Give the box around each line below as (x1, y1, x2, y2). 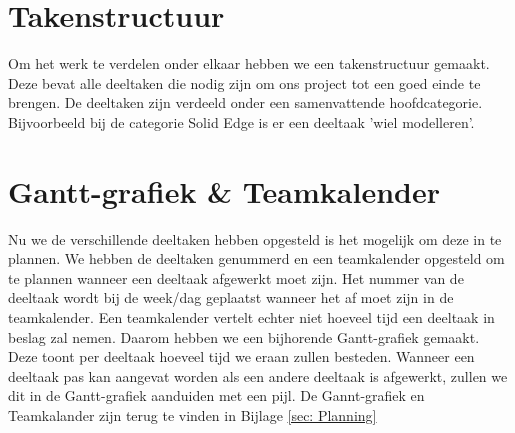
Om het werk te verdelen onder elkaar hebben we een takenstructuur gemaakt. (8, 53, 490, 74)
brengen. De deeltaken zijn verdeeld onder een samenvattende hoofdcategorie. (8, 92, 483, 113)
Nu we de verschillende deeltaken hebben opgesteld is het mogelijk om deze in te (8, 228, 502, 249)
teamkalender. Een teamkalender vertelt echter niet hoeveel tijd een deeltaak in (8, 307, 495, 327)
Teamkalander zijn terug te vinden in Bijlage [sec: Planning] (8, 404, 377, 425)
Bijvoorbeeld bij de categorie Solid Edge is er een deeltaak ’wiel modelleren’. (8, 111, 475, 132)
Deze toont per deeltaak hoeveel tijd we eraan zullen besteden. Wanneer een (8, 346, 475, 367)
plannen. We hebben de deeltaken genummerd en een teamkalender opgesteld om (8, 248, 505, 269)
